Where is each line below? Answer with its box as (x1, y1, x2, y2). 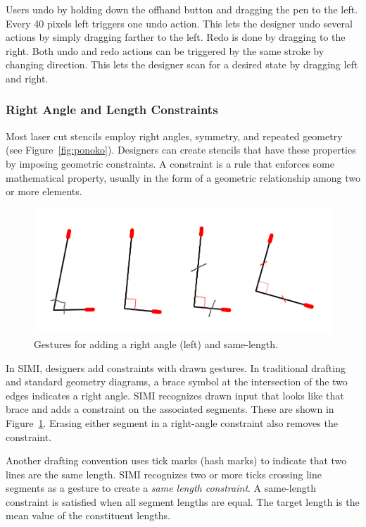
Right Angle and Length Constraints (6, 101, 218, 118)
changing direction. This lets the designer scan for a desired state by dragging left (6, 57, 358, 72)
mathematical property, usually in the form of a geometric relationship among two (6, 170, 360, 185)
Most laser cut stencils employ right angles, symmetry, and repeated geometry (6, 128, 343, 143)
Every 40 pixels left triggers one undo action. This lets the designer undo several (6, 15, 353, 30)
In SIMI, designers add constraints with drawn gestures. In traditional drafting (6, 360, 346, 375)
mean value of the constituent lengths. (6, 508, 170, 523)
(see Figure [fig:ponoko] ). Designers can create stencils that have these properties (6, 142, 356, 157)
